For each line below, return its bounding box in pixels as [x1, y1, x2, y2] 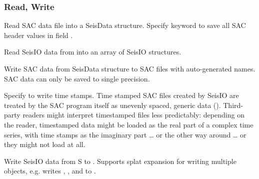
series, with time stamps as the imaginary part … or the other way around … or [4, 129, 246, 139]
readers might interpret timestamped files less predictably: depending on [22, 109, 244, 120]
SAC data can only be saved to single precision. [4, 73, 150, 83]
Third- [223, 99, 243, 110]
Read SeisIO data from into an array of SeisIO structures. [4, 46, 181, 57]
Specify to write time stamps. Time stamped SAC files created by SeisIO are [4, 90, 239, 100]
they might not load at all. [4, 139, 85, 149]
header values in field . [4, 29, 73, 40]
